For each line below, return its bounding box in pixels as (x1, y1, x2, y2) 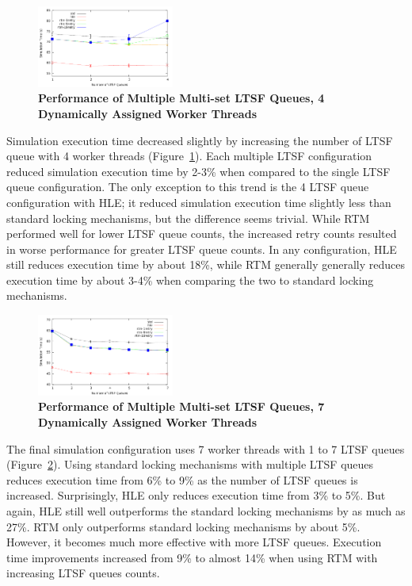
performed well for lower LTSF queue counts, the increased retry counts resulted (6, 225, 397, 242)
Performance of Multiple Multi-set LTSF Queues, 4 (38, 90, 325, 106)
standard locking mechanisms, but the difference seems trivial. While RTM (6, 209, 370, 226)
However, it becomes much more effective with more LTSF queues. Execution (6, 534, 382, 550)
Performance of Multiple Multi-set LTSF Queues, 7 (38, 398, 325, 415)
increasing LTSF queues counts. (6, 565, 160, 581)
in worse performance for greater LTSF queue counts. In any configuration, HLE (6, 240, 397, 257)
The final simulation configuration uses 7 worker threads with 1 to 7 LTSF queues (6, 440, 405, 457)
